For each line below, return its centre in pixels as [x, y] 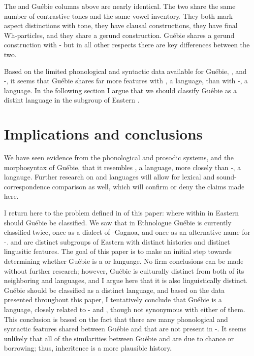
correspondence [27, 186]
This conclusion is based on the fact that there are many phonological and [116, 319]
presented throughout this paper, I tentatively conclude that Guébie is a [113, 300]
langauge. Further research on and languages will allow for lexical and [109, 177]
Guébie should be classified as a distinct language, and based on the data [114, 290]
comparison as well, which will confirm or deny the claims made [148, 186]
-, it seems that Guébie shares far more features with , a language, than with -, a [126, 81]
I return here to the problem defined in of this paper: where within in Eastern [122, 213]
